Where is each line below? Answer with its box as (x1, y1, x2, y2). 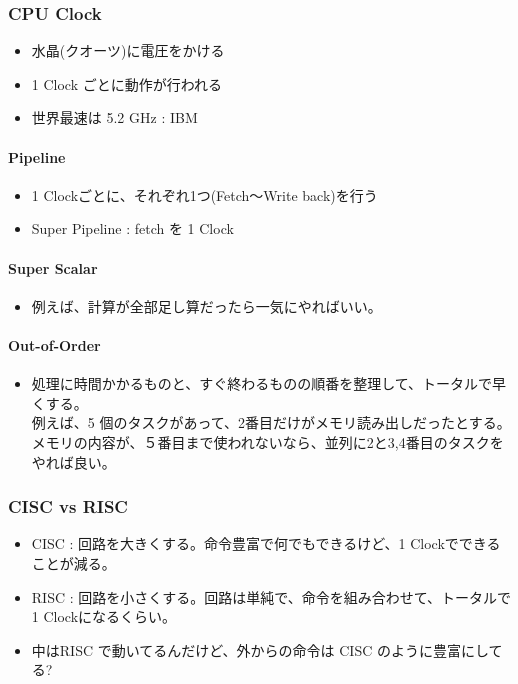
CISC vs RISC (8, 494, 128, 519)
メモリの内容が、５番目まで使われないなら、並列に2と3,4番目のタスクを (31, 431, 504, 452)
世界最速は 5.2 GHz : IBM (31, 107, 198, 128)
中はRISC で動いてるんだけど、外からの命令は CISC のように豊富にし (31, 639, 489, 660)
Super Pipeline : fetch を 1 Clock (31, 218, 234, 239)
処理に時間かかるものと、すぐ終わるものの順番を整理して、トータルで (31, 373, 493, 394)
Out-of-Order (8, 334, 101, 355)
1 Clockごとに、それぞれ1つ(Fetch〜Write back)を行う (31, 184, 378, 205)
